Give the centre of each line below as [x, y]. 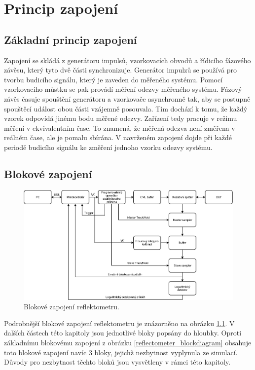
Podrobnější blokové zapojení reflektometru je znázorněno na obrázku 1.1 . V [119, 323]
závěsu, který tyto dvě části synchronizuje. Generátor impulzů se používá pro [120, 70]
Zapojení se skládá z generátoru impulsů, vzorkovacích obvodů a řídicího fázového [127, 60]
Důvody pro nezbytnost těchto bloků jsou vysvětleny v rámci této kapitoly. [117, 362]
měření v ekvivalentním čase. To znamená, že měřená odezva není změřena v [120, 128]
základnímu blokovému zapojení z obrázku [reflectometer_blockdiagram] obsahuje [128, 343]
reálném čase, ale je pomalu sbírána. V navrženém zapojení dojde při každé [118, 137]
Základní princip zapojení [71, 39]
